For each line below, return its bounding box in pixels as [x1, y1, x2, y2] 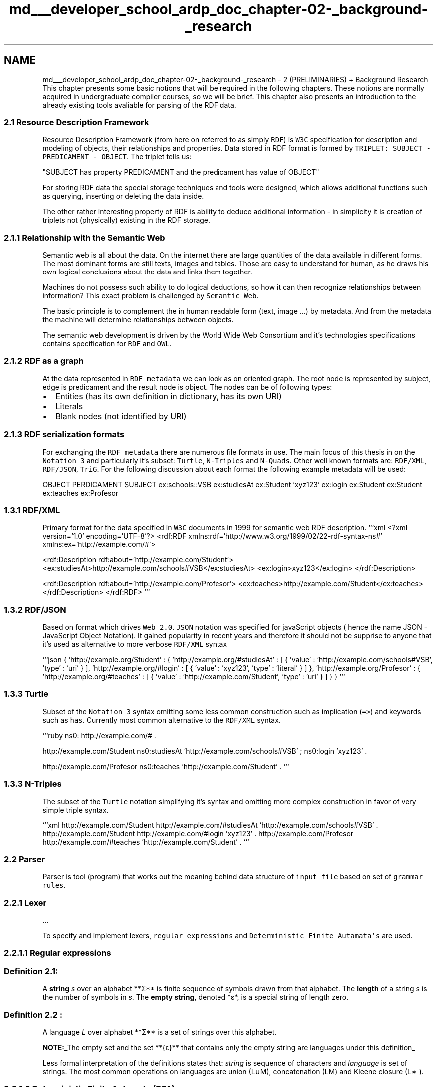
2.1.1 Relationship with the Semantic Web [4, 232, 165, 243]
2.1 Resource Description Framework [4, 117, 149, 127]
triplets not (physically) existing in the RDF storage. [42, 216, 211, 225]
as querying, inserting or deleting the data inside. [42, 192, 204, 201]
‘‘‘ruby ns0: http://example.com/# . [42, 731, 156, 740]
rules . [42, 881, 66, 890]
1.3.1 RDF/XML [4, 505, 60, 515]
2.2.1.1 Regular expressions [4, 948, 111, 958]
